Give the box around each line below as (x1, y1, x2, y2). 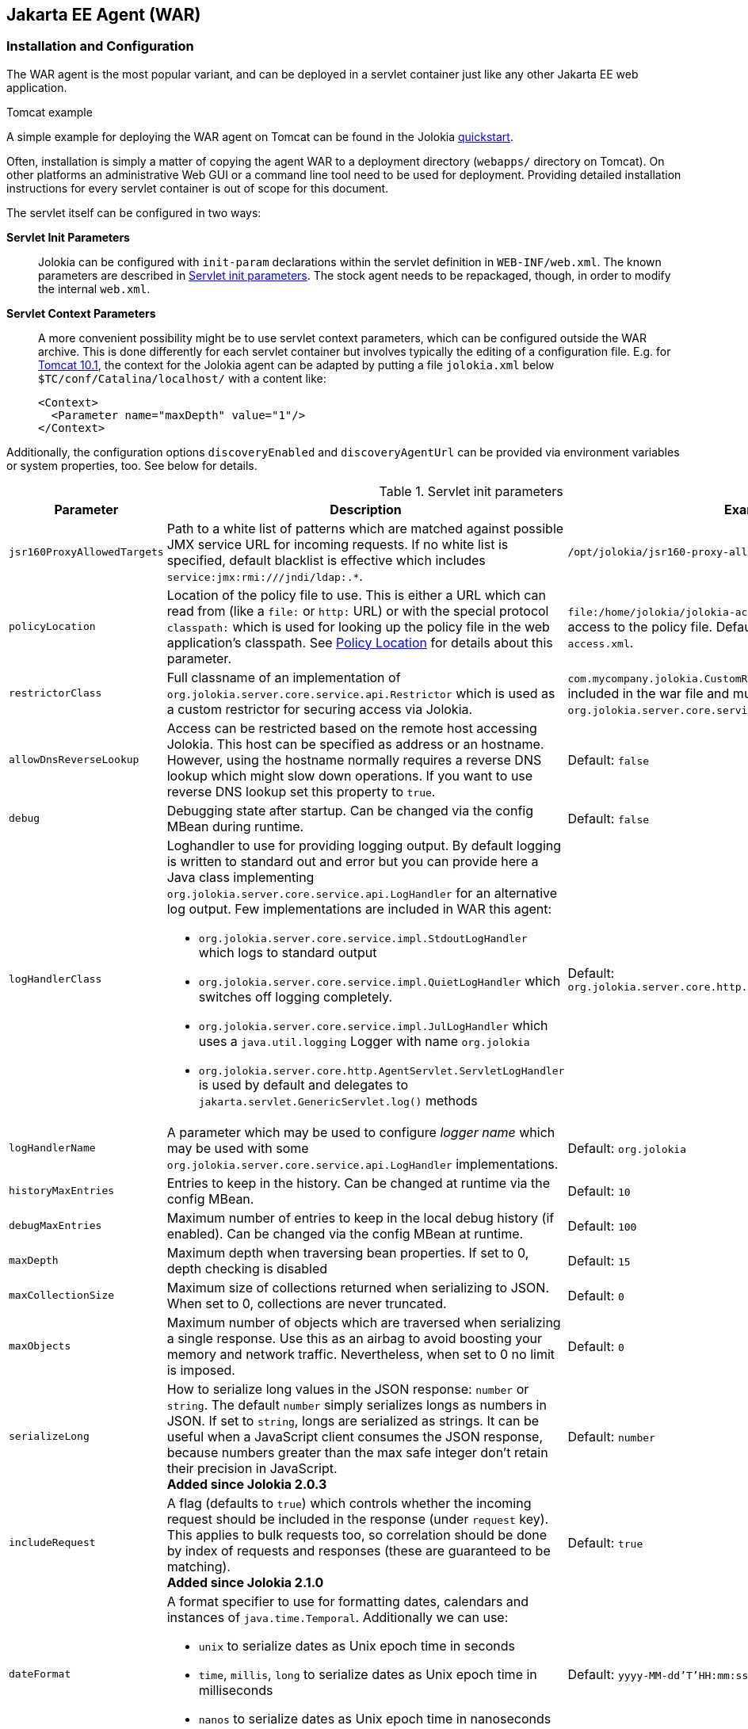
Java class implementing (166, 868, 315, 885)
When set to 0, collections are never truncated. (166, 1295, 447, 1311)
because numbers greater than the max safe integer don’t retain (166, 1444, 548, 1460)
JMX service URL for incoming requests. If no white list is (166, 536, 509, 552)
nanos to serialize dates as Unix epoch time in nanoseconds (198, 1710, 551, 1727)
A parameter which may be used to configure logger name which (166, 1124, 555, 1140)
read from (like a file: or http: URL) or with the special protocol (166, 602, 549, 619)
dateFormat (9, 1668, 71, 1681)
